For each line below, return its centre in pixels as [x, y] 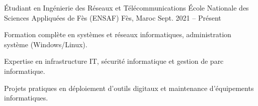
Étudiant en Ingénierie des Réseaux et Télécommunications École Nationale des [126, 8]
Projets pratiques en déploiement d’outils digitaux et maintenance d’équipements [129, 88]
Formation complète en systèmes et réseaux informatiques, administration [118, 34]
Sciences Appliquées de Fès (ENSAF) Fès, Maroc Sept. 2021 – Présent [113, 17]
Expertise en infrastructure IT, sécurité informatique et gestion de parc [114, 61]
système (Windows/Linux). [46, 44]
